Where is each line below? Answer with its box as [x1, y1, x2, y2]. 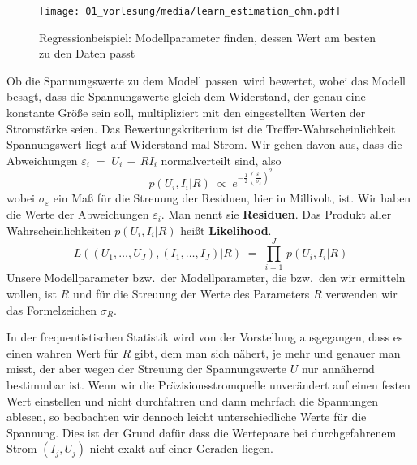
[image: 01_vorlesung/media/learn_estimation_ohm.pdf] [39, 6, 342, 17]
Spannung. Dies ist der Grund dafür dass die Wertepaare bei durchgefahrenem [6, 424, 397, 441]
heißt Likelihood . [180, 221, 272, 238]
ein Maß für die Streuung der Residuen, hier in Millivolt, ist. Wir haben [53, 189, 411, 206]
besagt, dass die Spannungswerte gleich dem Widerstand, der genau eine [6, 88, 366, 105]
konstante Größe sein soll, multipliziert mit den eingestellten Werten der [6, 104, 366, 121]
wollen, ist [6, 285, 57, 302]
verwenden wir [325, 285, 398, 302]
